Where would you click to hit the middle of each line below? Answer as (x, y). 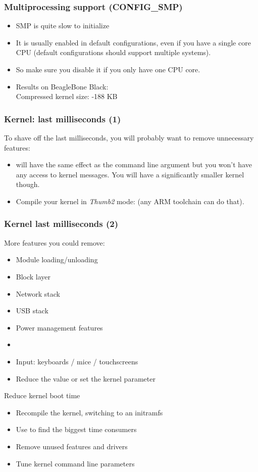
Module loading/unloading (57, 259)
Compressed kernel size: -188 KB (67, 96)
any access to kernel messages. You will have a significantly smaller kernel (130, 174)
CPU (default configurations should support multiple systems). (113, 52)
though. (28, 184)
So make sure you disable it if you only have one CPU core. (108, 69)
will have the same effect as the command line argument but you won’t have (134, 164)
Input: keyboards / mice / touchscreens (77, 361)
